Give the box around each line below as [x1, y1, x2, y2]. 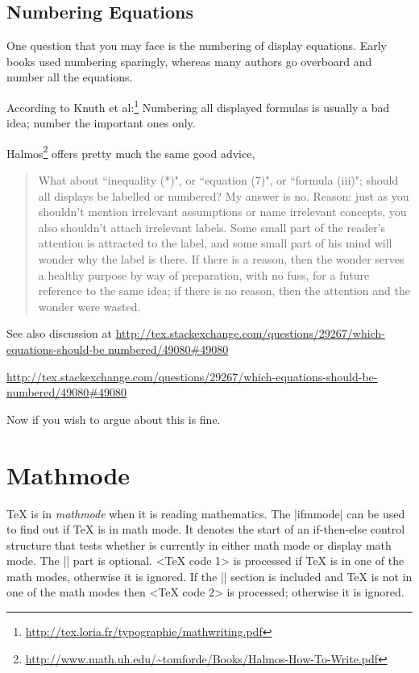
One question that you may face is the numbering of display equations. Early [6, 37, 387, 54]
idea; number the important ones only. [6, 114, 196, 131]
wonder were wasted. [38, 297, 141, 314]
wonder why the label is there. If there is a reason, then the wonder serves [38, 251, 404, 268]
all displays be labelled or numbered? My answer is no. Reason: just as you [38, 187, 409, 204]
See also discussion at [6, 325, 112, 342]
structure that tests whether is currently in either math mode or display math [6, 536, 392, 553]
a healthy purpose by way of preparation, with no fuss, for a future [38, 266, 370, 283]
